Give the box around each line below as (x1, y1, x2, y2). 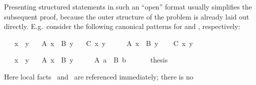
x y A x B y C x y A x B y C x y (14, 37, 193, 48)
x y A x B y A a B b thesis (14, 54, 168, 65)
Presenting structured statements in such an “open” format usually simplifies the (4, 1, 252, 11)
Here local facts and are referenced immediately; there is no (4, 71, 193, 81)
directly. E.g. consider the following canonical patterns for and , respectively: (4, 21, 240, 31)
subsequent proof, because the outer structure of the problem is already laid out (4, 11, 249, 21)
